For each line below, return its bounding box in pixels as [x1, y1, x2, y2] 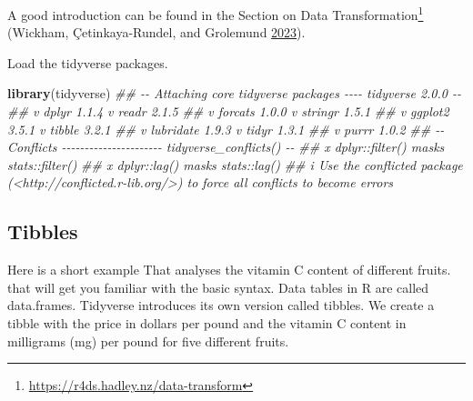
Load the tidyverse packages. [7, 53, 168, 72]
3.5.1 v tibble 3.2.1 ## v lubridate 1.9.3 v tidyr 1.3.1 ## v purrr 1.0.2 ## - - [7, 119, 445, 138]
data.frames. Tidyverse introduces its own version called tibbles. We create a [7, 296, 435, 315]
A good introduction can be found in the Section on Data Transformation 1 [7, 3, 424, 24]
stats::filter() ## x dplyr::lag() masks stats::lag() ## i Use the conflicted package [7, 155, 463, 174]
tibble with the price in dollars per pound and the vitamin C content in [7, 313, 407, 332]
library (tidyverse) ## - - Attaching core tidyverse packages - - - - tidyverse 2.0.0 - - [7, 84, 462, 103]
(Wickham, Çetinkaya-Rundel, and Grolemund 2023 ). [7, 23, 306, 42]
